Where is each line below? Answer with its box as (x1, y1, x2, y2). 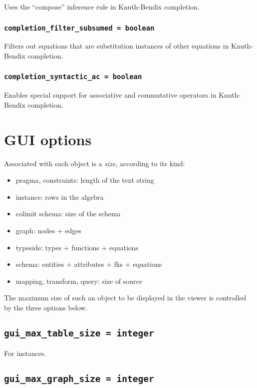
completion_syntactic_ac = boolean (4, 73, 142, 81)
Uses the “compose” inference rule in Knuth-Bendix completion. (4, 2, 200, 12)
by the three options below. (4, 302, 88, 312)
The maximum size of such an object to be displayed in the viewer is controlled (4, 292, 247, 303)
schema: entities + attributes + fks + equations (15, 259, 162, 269)
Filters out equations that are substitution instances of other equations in (4, 41, 229, 51)
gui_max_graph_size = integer (4, 373, 154, 384)
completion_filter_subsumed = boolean (4, 24, 155, 32)
